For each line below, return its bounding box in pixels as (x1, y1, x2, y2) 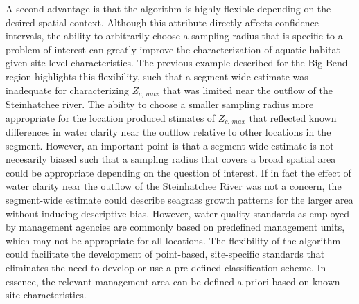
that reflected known (249, 110, 337, 125)
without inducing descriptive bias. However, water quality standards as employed (6, 206, 349, 220)
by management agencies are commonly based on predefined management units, (6, 220, 345, 234)
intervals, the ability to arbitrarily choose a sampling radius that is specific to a (6, 28, 343, 43)
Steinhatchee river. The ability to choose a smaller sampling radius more (6, 97, 314, 111)
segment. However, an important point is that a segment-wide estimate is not (6, 138, 334, 152)
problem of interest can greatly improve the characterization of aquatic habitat (6, 42, 340, 56)
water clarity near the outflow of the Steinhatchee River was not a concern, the (6, 179, 342, 193)
